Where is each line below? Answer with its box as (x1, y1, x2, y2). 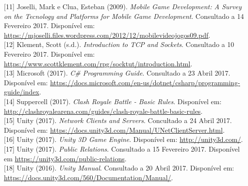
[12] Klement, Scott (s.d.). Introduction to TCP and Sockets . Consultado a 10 (4, 39, 234, 49)
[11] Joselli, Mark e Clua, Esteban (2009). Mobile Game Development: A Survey (4, 1, 242, 11)
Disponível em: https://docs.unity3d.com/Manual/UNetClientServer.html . (4, 124, 225, 135)
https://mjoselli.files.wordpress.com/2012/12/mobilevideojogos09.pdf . (4, 30, 211, 40)
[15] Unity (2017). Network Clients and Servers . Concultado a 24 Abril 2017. (4, 115, 232, 125)
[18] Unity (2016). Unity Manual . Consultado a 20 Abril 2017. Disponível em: (4, 163, 234, 173)
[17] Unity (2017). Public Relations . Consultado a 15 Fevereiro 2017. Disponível (4, 143, 240, 154)
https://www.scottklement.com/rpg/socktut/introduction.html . (4, 58, 193, 68)
